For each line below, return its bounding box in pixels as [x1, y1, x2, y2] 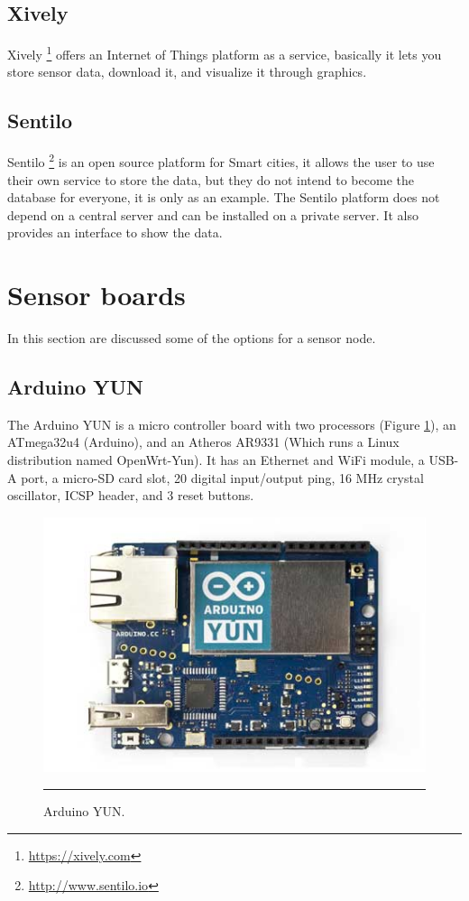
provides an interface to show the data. [7, 223, 223, 242]
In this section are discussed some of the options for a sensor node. [7, 329, 376, 347]
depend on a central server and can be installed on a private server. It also [7, 205, 418, 224]
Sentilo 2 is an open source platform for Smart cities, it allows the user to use [7, 150, 435, 171]
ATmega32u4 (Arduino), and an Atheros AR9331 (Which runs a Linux [7, 432, 400, 451]
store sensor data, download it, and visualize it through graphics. [7, 62, 367, 81]
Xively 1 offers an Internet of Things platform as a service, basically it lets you [7, 42, 442, 63]
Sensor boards [7, 276, 186, 313]
